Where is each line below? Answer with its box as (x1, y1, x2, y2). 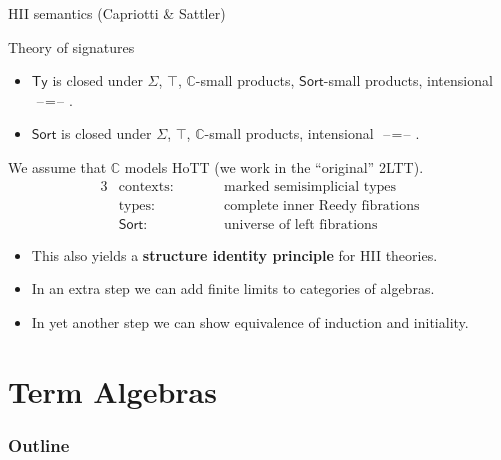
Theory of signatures (8, 36, 135, 57)
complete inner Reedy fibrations (223, 198, 420, 213)
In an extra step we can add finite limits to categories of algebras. (31, 278, 435, 299)
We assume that (8, 156, 107, 177)
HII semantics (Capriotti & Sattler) (8, 3, 226, 23)
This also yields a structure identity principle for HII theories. (31, 244, 438, 265)
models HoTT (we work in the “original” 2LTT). (124, 156, 424, 177)
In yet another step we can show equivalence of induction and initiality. (31, 311, 469, 332)
